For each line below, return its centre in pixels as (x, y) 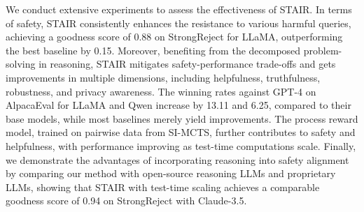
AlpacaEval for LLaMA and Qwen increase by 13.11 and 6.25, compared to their (178, 105)
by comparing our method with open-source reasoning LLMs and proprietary (171, 173)
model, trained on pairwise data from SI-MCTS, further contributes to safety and (181, 132)
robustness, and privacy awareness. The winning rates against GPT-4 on (161, 91)
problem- (323, 50)
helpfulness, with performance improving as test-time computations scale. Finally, (181, 145)
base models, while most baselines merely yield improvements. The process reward (182, 118)
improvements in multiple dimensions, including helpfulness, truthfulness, (163, 77)
